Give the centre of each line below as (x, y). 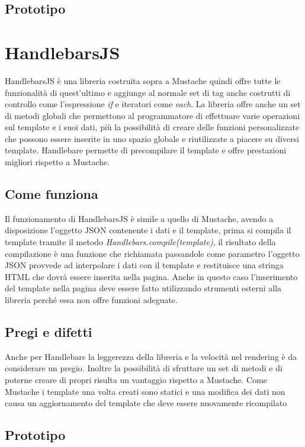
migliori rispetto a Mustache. (57, 162)
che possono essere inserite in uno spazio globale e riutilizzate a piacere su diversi (152, 138)
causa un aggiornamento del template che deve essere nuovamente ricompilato (146, 403)
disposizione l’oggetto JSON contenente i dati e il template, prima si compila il (148, 230)
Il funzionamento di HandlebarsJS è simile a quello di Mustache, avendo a (139, 218)
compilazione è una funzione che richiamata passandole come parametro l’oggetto (152, 253)
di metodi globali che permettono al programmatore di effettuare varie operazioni (152, 115)
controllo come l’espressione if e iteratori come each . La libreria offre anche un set (153, 104)
